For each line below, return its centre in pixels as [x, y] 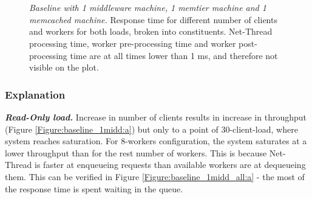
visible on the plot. [64, 67]
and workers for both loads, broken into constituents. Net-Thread [151, 31]
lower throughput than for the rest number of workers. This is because [136, 152]
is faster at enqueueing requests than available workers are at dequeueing [170, 165]
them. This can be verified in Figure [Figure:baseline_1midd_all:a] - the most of [155, 176]
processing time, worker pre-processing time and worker [133, 43]
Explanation [35, 94]
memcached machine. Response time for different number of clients [153, 19]
